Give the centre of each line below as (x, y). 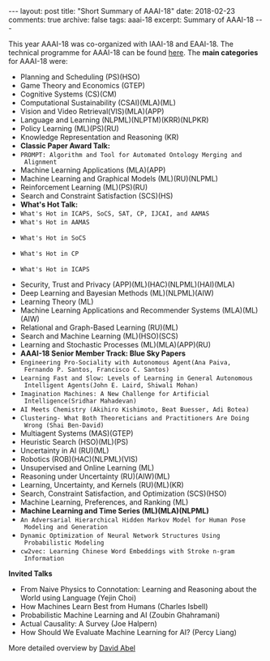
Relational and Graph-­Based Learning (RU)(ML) (99, 327)
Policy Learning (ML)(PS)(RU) (69, 128)
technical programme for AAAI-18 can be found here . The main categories (133, 53)
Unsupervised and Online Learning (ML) (87, 468)
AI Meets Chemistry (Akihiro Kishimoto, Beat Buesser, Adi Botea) (135, 410)
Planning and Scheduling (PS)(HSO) (80, 77)
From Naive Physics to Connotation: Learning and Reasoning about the (138, 589)
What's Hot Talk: (49, 205)
